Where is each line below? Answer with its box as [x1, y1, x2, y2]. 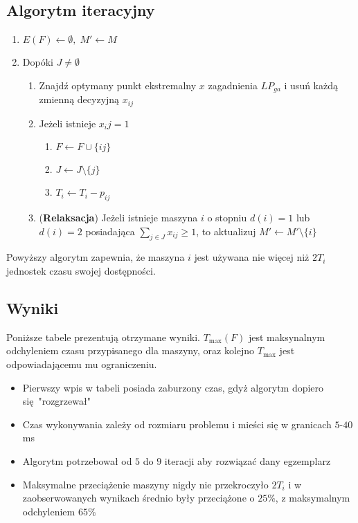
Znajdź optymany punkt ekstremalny [39, 77, 197, 92]
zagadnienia [208, 77, 258, 92]
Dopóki [22, 55, 53, 69]
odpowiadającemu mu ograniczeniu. [6, 357, 157, 371]
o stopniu [207, 210, 247, 225]
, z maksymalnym [275, 490, 350, 505]
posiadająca [85, 223, 135, 238]
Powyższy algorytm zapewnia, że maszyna [6, 250, 185, 264]
